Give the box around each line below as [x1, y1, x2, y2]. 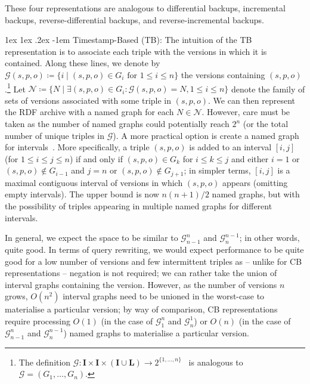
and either [231, 152, 269, 165]
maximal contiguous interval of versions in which [5, 176, 183, 188]
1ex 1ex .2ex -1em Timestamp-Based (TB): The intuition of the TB [5, 33, 252, 46]
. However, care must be [201, 106, 290, 118]
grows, [5, 290, 28, 302]
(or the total [243, 117, 289, 129]
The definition [18, 355, 71, 368]
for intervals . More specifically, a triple [5, 141, 150, 153]
